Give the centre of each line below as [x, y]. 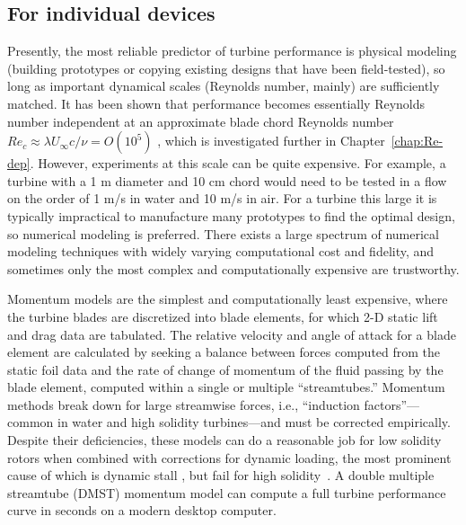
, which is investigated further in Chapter [271, 141]
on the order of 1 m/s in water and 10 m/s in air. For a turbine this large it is [222, 198]
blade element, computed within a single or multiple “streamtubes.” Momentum [226, 387]
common [31, 422]
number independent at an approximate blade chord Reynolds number [201, 121]
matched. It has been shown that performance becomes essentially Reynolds [216, 103]
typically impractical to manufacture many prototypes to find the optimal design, [231, 215]
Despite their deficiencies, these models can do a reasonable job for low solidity [224, 440]
